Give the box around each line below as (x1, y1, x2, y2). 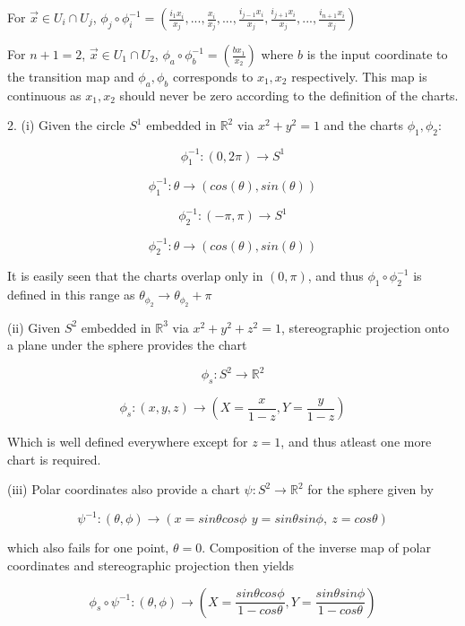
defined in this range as (7, 285, 135, 304)
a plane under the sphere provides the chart (7, 335, 247, 354)
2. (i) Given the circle (7, 116, 125, 135)
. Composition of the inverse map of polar (202, 538, 431, 557)
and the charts (323, 116, 403, 135)
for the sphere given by (307, 480, 434, 499)
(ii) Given (7, 317, 61, 336)
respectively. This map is (291, 67, 427, 85)
